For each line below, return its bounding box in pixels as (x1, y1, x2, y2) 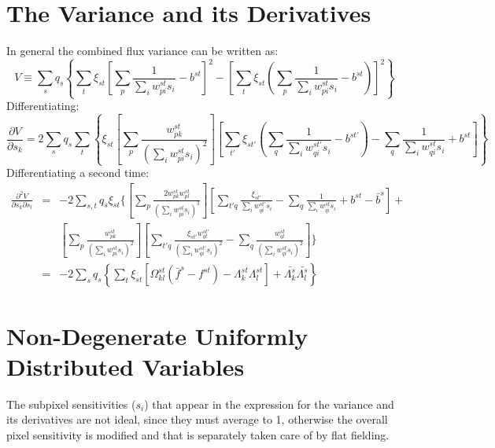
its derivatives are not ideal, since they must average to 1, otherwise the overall (6, 411, 388, 428)
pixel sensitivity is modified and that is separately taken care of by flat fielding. (6, 426, 390, 442)
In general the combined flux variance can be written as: (6, 42, 279, 59)
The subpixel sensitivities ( (6, 395, 136, 412)
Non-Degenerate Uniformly (6, 319, 308, 351)
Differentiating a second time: (6, 164, 150, 181)
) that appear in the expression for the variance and (144, 395, 394, 412)
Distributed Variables (6, 350, 245, 382)
